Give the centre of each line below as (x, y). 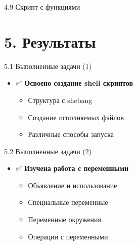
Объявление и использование (73, 185)
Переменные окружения (65, 219)
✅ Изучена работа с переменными (72, 168)
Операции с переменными (68, 236)
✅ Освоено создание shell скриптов (74, 83)
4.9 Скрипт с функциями (42, 7)
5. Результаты (50, 41)
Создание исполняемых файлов (76, 117)
